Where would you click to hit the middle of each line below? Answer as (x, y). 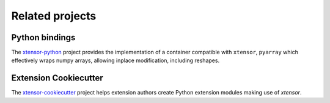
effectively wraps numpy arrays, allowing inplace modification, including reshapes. (116, 60)
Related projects (54, 16)
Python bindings (43, 37)
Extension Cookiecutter (57, 78)
